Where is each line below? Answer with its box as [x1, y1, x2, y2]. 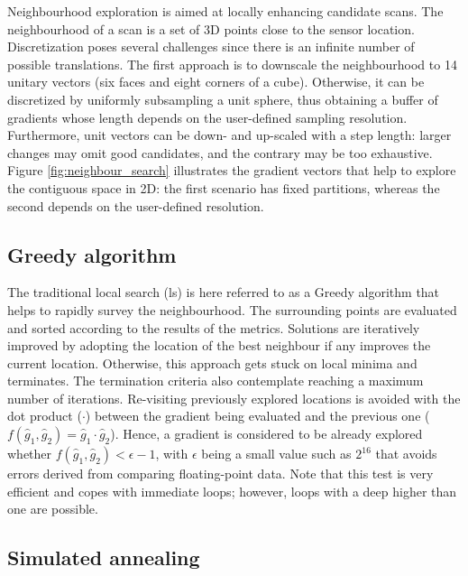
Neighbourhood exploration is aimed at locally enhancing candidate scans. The [7, 2, 444, 20]
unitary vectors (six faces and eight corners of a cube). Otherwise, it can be [7, 72, 425, 91]
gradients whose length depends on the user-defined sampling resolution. [7, 107, 408, 126]
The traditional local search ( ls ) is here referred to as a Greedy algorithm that [7, 283, 440, 302]
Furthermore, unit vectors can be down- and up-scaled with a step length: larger [7, 125, 452, 144]
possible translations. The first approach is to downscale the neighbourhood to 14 [7, 54, 457, 73]
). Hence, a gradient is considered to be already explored [110, 424, 423, 443]
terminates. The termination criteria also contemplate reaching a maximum [7, 371, 424, 390]
